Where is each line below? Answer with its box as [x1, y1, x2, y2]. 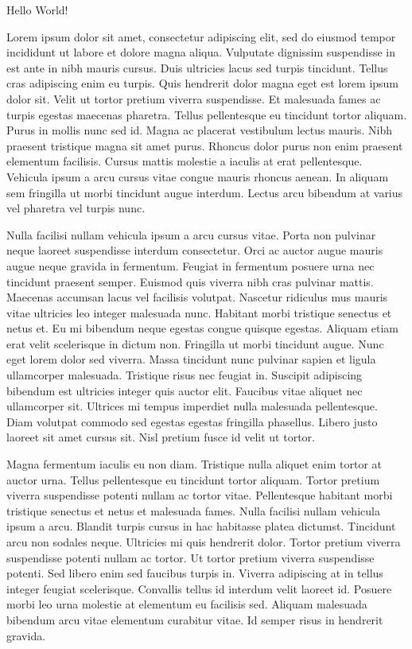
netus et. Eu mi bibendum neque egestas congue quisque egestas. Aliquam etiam [6, 320, 398, 336]
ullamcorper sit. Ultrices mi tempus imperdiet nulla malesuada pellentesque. [6, 398, 378, 414]
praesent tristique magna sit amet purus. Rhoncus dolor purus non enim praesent [6, 137, 403, 154]
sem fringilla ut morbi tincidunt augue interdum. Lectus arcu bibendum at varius [6, 184, 403, 200]
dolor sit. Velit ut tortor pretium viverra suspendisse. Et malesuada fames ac [6, 90, 381, 107]
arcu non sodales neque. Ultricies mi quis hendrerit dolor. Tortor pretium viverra [6, 534, 401, 550]
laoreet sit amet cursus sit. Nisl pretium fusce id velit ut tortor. [6, 429, 315, 445]
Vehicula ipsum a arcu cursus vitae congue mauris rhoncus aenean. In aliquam [6, 168, 389, 185]
